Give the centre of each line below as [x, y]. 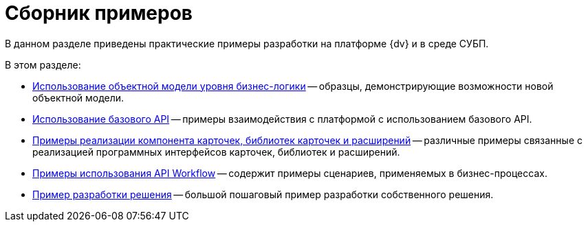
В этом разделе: [43, 64]
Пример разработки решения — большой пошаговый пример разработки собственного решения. [263, 194]
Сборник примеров [99, 13]
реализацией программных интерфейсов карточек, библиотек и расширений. [216, 152]
